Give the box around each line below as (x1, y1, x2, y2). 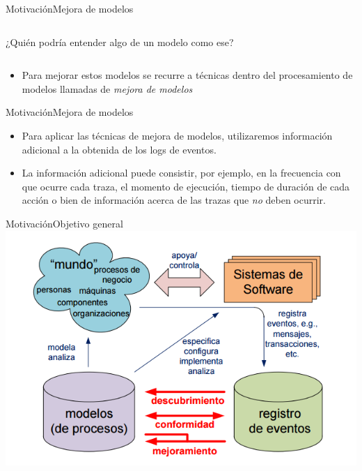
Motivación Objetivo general (6, 216, 123, 230)
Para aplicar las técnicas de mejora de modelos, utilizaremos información (22, 128, 333, 142)
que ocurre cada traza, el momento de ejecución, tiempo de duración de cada (22, 179, 350, 193)
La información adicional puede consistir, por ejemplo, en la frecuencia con (22, 165, 341, 180)
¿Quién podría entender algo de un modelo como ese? (6, 34, 234, 49)
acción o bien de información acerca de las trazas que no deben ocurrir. (22, 193, 326, 207)
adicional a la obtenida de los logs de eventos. (22, 142, 217, 156)
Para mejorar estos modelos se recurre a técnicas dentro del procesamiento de (22, 68, 353, 82)
